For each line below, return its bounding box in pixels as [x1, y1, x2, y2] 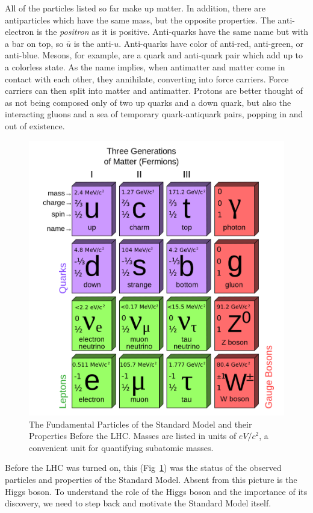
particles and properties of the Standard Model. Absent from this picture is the [5, 473, 297, 485]
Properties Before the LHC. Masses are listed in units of [29, 429, 237, 442]
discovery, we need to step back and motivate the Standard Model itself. [5, 497, 271, 509]
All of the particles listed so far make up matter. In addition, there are [5, 2, 265, 14]
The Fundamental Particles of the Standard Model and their [29, 417, 252, 430]
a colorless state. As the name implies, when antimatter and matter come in [5, 60, 285, 73]
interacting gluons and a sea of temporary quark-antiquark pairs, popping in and [5, 108, 303, 120]
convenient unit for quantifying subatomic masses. [29, 441, 214, 453]
